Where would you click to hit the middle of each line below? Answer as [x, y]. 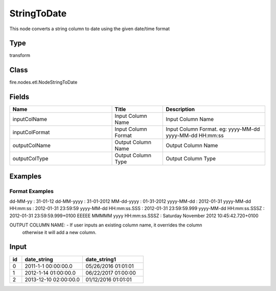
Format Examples [31, 191]
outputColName [32, 145]
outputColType [30, 159]
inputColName [30, 119]
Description [180, 109]
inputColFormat [31, 132]
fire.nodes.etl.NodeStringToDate [43, 82]
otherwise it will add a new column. [59, 232]
